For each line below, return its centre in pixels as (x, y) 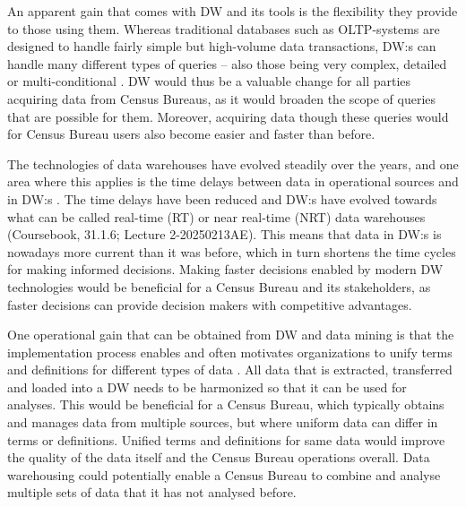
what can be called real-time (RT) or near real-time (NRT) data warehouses (216, 216)
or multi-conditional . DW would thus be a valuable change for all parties (209, 81)
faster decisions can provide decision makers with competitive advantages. (210, 304)
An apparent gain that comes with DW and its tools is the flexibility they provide (233, 11)
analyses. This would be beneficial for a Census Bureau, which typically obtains (226, 404)
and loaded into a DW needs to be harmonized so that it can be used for (207, 387)
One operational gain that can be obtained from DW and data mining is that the (231, 335)
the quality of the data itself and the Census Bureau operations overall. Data (219, 457)
